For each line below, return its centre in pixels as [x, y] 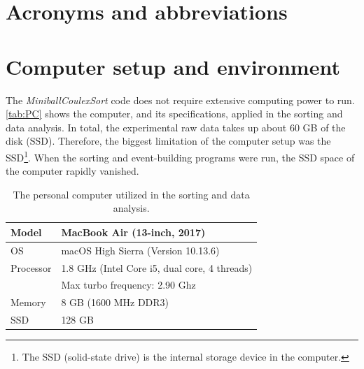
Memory [28, 302]
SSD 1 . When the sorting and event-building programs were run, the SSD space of [180, 156]
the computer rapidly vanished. [72, 171]
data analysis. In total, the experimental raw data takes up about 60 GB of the [176, 127]
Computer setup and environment [173, 66]
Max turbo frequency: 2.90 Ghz [128, 285]
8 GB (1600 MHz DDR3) [115, 302]
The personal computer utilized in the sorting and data [131, 194]
